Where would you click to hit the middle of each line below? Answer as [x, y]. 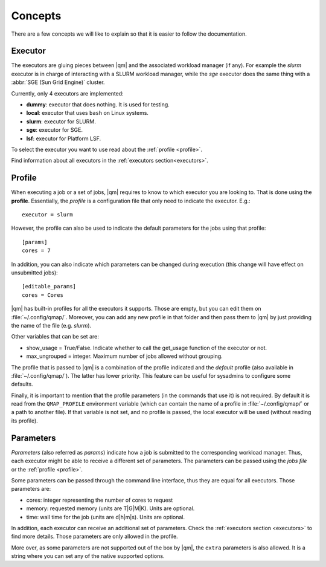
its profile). [25, 421]
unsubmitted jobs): [35, 273]
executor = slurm [47, 215]
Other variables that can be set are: [55, 337]
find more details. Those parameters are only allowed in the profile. [94, 536]
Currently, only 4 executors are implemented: [67, 93]
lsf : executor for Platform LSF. [64, 138]
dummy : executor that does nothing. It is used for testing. [98, 105]
